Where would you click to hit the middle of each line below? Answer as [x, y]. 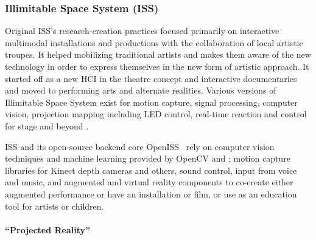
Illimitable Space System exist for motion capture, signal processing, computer [151, 102]
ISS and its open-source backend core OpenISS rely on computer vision [140, 146]
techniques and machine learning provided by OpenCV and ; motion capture [148, 158]
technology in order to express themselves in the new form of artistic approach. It [157, 66]
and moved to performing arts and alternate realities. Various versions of [141, 90]
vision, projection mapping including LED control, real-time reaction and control [156, 114]
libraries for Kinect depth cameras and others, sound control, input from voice [151, 170]
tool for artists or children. [54, 206]
